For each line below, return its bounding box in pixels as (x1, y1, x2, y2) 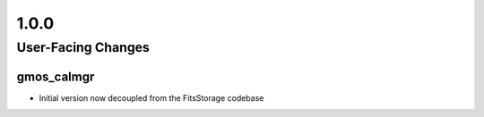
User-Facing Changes (16, 39, 150, 55)
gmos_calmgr (16, 69, 95, 84)
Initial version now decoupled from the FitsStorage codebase (39, 92, 264, 103)
